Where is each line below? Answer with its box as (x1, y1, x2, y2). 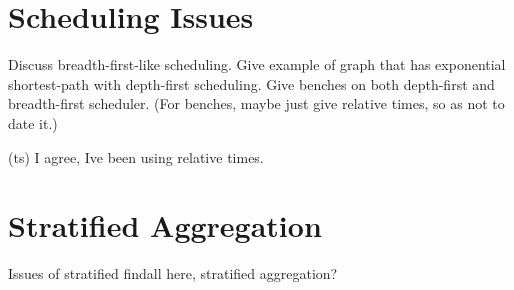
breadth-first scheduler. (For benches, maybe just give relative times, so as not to (8, 93, 505, 114)
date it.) (8, 112, 58, 133)
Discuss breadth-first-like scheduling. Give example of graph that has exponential (8, 54, 506, 75)
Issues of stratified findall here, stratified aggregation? (8, 263, 338, 284)
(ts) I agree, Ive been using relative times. (8, 146, 264, 167)
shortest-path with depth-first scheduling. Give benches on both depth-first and (8, 73, 495, 94)
